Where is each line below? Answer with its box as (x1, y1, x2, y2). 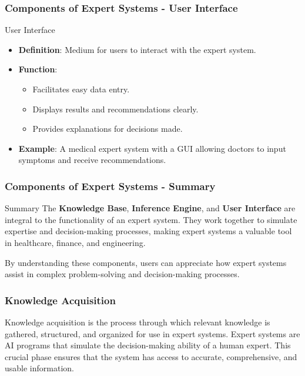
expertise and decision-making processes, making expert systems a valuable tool (5, 225, 292, 237)
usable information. (5, 362, 74, 374)
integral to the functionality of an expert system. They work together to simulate (5, 213, 297, 225)
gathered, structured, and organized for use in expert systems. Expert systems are (5, 327, 300, 340)
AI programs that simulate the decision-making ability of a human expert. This (5, 339, 291, 351)
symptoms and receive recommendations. (18, 154, 166, 166)
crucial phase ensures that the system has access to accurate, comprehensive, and (5, 350, 297, 362)
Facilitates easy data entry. (32, 83, 130, 95)
